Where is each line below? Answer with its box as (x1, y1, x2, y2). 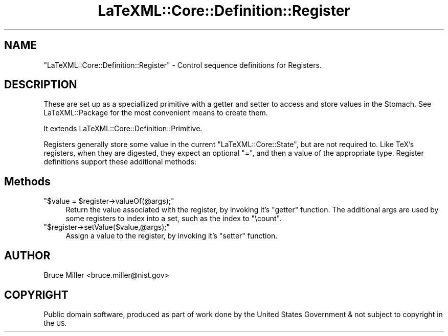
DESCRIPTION (4, 78, 77, 91)
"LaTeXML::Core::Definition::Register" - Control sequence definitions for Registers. (43, 60, 322, 69)
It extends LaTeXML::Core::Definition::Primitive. (43, 124, 203, 133)
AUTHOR (4, 249, 51, 262)
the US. (43, 318, 66, 327)
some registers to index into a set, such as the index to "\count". (65, 214, 282, 223)
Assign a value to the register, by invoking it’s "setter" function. (65, 231, 278, 241)
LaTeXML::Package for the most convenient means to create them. (43, 108, 268, 117)
